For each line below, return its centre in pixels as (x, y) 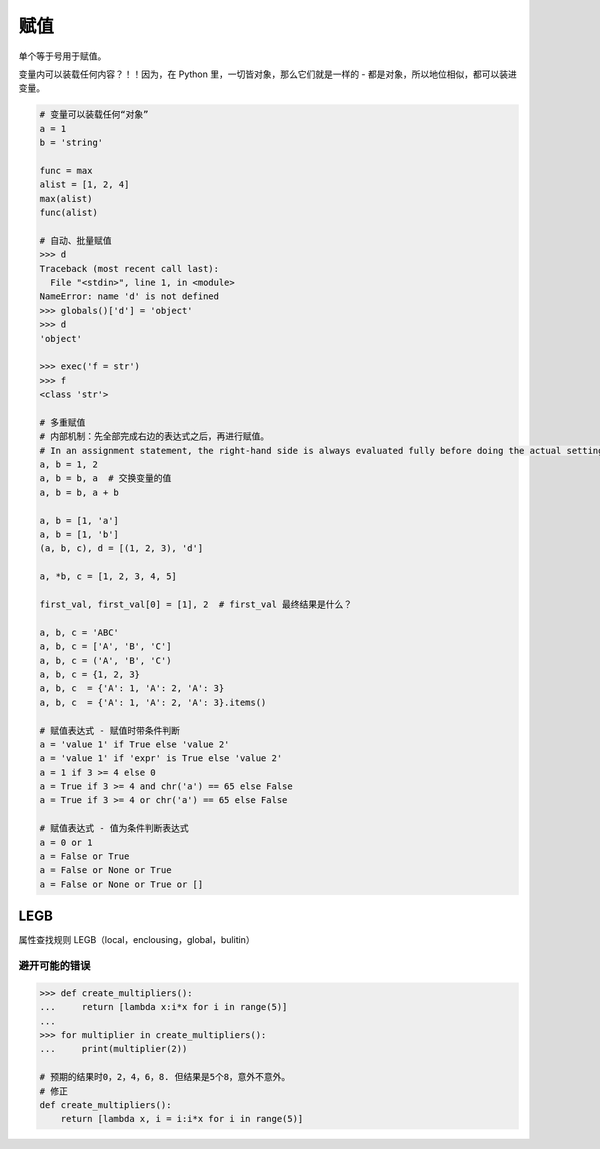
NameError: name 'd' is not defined (129, 296)
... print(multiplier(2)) (113, 1049)
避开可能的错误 (54, 966)
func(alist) (69, 213)
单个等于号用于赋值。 (62, 56)
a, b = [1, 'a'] (79, 520)
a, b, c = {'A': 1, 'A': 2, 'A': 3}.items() (153, 702)
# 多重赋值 (62, 422)
